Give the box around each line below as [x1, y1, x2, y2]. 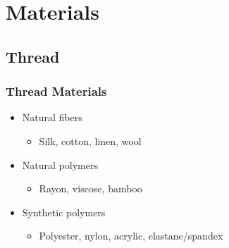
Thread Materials [6, 82, 107, 100]
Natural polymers [22, 157, 98, 172]
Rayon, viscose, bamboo [39, 181, 142, 196]
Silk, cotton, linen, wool [39, 133, 142, 148]
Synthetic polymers [22, 204, 106, 219]
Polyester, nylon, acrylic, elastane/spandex [39, 228, 223, 243]
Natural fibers [22, 110, 82, 125]
